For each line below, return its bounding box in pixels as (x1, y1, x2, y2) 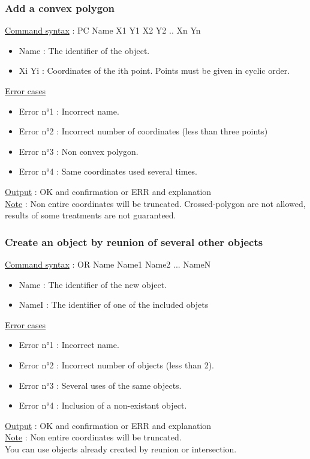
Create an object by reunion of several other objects (5, 234, 263, 249)
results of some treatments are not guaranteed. (5, 209, 176, 221)
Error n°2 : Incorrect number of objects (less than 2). (19, 358, 214, 371)
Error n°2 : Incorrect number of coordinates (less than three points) (19, 125, 268, 137)
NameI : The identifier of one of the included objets (19, 298, 209, 311)
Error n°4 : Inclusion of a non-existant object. (19, 399, 187, 412)
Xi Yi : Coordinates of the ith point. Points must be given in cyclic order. (19, 64, 290, 77)
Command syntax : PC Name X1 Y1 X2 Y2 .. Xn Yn (5, 24, 201, 37)
